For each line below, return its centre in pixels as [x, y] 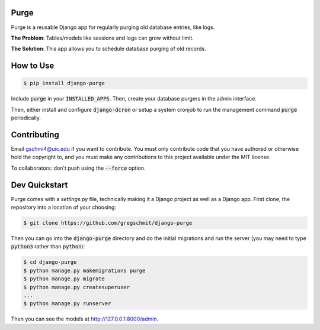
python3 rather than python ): [48, 247]
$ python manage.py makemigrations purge [84, 270]
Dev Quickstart [39, 185]
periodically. [26, 118]
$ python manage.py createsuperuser [77, 287]
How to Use [33, 66]
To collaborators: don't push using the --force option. [78, 168]
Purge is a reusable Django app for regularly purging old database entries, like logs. [113, 27]
